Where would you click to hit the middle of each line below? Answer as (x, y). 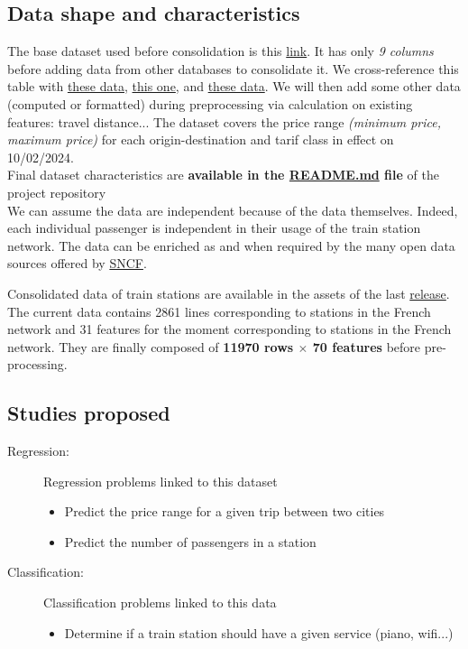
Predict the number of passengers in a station (190, 541)
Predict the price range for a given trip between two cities (225, 511)
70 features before (367, 346)
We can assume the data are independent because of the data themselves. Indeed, (233, 210)
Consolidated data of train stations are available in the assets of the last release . (229, 293)
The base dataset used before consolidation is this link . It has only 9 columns (220, 51)
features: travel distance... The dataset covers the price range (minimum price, (224, 121)
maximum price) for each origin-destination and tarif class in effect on (201, 139)
